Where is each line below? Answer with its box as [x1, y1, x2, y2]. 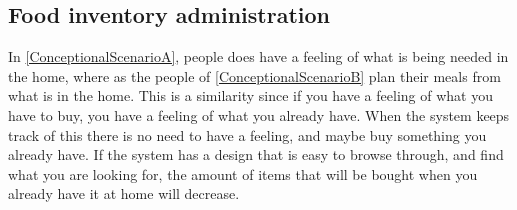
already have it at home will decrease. [8, 183, 240, 204]
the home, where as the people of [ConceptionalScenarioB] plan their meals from [8, 65, 501, 86]
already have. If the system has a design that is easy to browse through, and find [8, 144, 504, 165]
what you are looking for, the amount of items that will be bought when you [8, 163, 478, 184]
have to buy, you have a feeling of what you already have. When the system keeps [8, 104, 510, 125]
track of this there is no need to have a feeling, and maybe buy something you [8, 124, 487, 145]
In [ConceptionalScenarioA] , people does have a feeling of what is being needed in [8, 46, 509, 67]
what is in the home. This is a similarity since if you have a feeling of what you [8, 85, 493, 106]
